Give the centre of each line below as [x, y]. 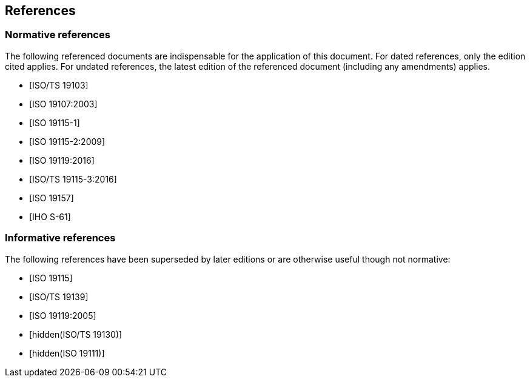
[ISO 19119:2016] [62, 160]
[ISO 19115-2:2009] [67, 141]
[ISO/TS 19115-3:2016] [73, 179]
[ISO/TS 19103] [59, 85]
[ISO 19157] [52, 198]
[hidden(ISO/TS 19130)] [76, 334]
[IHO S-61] [50, 216]
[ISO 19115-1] [55, 122]
